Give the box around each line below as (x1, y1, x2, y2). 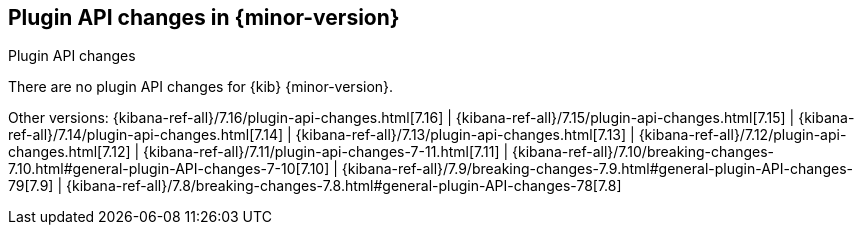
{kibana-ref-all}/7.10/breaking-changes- (512, 143, 775, 161)
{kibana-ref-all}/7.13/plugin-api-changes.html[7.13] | (295, 126, 635, 144)
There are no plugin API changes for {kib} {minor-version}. (8, 78, 394, 96)
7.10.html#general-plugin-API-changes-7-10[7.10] (8, 160, 330, 178)
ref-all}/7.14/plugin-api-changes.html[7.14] (8, 126, 284, 144)
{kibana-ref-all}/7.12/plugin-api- (638, 126, 847, 144)
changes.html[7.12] (8, 143, 131, 161)
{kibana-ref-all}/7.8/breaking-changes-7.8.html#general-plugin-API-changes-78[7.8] (66, 177, 622, 195)
